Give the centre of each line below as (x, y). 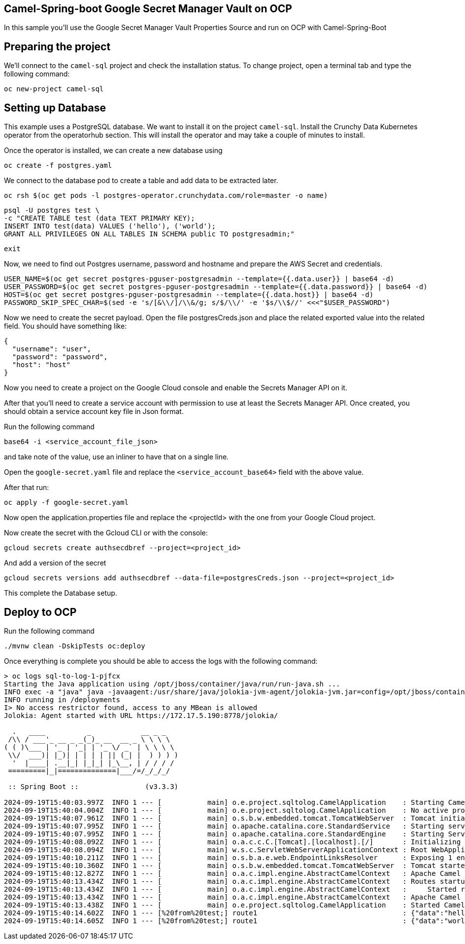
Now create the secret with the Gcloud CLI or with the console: (106, 533)
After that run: (27, 488)
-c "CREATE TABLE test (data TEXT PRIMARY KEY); (100, 218)
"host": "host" (41, 365)
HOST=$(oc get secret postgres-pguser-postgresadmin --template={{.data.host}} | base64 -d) (189, 295)
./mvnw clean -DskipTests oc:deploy (75, 646)
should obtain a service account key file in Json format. (94, 412)
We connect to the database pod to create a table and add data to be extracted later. (141, 181)
